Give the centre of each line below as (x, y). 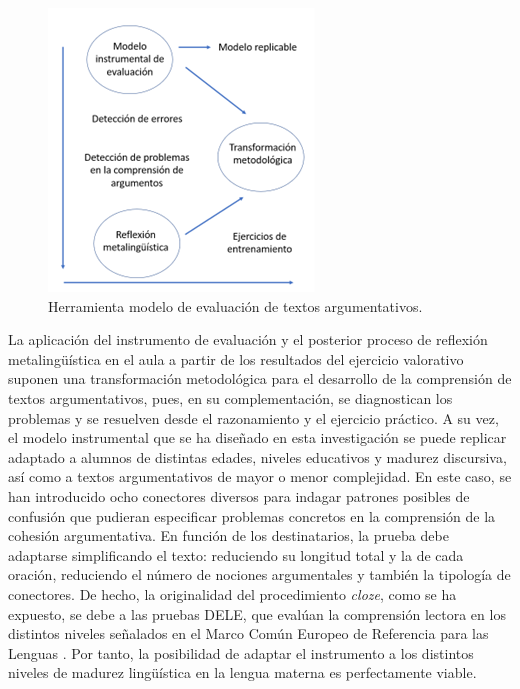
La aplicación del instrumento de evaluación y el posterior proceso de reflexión (248, 339)
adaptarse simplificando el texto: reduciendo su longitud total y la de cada (236, 554)
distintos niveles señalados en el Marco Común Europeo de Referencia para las (248, 633)
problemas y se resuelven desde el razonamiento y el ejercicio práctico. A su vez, (253, 417)
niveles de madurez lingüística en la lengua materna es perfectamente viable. (242, 672)
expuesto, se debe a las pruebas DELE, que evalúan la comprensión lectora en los (257, 613)
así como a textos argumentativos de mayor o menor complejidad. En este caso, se (260, 476)
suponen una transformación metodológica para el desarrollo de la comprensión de (260, 378)
